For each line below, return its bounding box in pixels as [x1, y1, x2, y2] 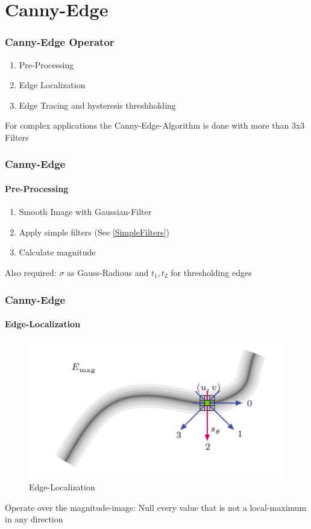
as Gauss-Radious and [67, 266, 149, 278]
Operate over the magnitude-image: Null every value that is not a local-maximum [5, 501, 307, 513]
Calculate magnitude [19, 246, 96, 258]
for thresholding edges [171, 266, 252, 278]
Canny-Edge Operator [5, 34, 115, 50]
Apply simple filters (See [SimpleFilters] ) [19, 225, 169, 238]
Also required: [5, 266, 57, 278]
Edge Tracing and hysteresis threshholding [19, 98, 176, 111]
